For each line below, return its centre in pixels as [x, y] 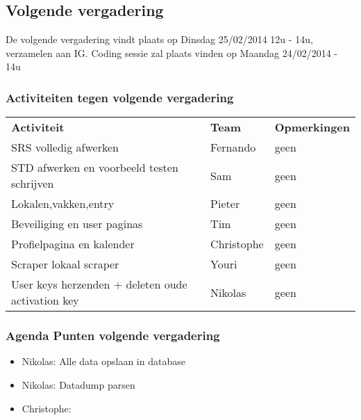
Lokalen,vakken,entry [63, 204]
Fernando [233, 147]
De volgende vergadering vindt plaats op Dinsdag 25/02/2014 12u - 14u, [159, 39]
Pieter [225, 204]
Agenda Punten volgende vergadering [113, 336]
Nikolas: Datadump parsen [78, 385]
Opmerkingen [312, 127]
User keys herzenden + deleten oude [99, 284]
